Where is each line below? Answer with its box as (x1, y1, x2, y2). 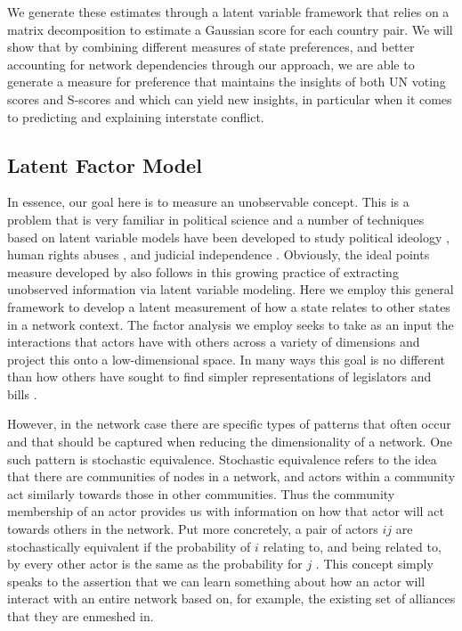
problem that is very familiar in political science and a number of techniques (7, 209, 425, 228)
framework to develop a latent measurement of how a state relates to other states (7, 297, 450, 315)
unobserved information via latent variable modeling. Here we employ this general (7, 280, 454, 299)
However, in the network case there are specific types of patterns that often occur (7, 414, 451, 433)
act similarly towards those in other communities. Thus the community (7, 484, 395, 503)
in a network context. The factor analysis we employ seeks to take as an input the (7, 315, 454, 333)
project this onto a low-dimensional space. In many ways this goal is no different (7, 349, 446, 368)
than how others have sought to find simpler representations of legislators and (7, 367, 432, 386)
